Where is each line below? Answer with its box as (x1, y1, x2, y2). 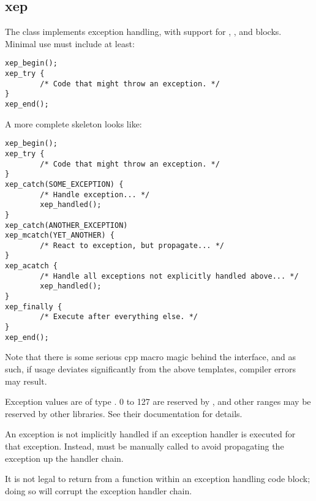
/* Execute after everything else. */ (40, 312, 198, 322)
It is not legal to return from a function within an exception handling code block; (5, 472, 310, 485)
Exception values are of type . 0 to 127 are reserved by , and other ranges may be (5, 395, 311, 408)
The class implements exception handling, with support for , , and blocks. (5, 25, 282, 38)
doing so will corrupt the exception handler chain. (5, 484, 192, 497)
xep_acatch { (5, 262, 58, 271)
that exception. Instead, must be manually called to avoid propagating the (5, 439, 284, 452)
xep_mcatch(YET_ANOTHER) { (5, 231, 115, 240)
